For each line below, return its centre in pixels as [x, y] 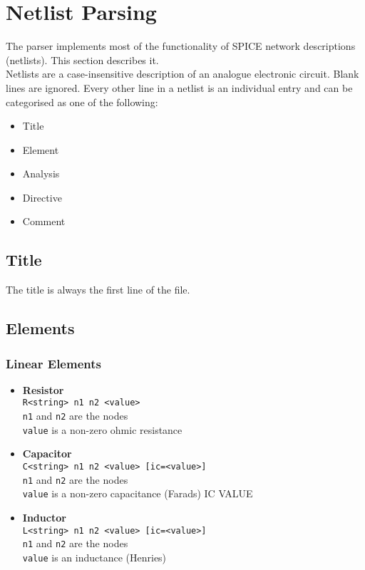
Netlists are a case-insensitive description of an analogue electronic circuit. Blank [182, 74]
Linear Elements [53, 363]
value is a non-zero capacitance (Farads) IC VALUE [138, 493]
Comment [44, 221]
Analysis [41, 173]
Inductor [44, 517]
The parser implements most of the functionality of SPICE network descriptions [181, 46]
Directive [42, 197]
